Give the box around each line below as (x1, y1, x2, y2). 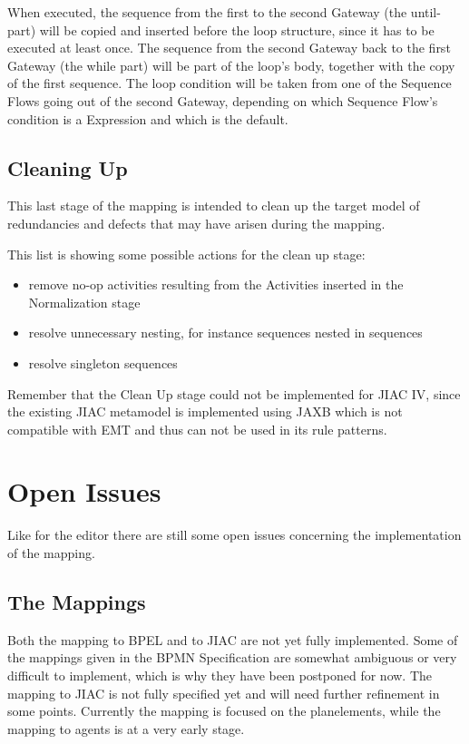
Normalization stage (28, 292, 141, 311)
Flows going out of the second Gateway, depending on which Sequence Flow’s (7, 91, 438, 110)
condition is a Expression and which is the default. (7, 109, 288, 128)
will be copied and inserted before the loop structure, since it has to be (39, 20, 435, 39)
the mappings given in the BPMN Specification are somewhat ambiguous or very (7, 648, 457, 667)
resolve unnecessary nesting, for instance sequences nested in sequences (28, 323, 423, 342)
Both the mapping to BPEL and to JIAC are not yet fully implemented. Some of (7, 630, 458, 649)
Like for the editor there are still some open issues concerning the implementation (7, 525, 462, 544)
